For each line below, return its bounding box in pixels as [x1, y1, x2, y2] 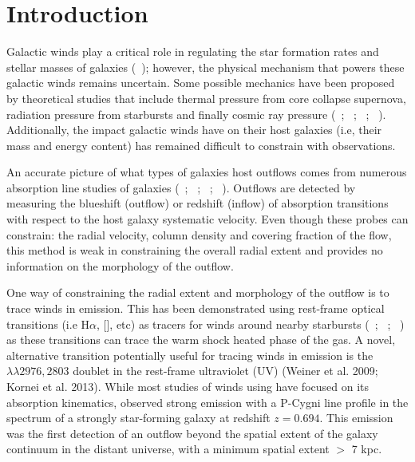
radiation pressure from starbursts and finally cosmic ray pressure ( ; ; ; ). [6, 105, 386, 122]
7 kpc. [351, 440, 382, 457]
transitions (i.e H [6, 315, 90, 332]
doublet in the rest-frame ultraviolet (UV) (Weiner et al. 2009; [73, 362, 378, 379]
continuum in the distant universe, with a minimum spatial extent [6, 440, 330, 457]
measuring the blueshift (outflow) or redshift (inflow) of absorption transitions [6, 195, 389, 211]
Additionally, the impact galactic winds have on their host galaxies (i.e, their [6, 121, 382, 138]
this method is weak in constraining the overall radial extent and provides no [6, 242, 383, 259]
